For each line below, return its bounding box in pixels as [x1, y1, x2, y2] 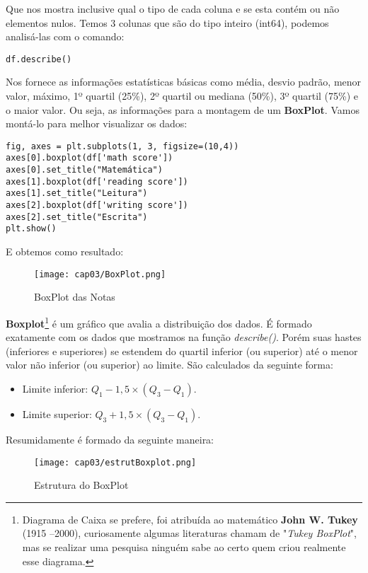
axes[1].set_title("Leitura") [6, 188, 148, 199]
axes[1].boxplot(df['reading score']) [6, 176, 188, 187]
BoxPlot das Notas [34, 289, 115, 304]
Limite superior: [22, 406, 92, 421]
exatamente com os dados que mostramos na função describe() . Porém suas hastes [6, 330, 362, 345]
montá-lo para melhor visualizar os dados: [6, 116, 188, 131]
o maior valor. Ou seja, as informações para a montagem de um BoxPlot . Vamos [6, 102, 360, 117]
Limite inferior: [22, 381, 88, 395]
